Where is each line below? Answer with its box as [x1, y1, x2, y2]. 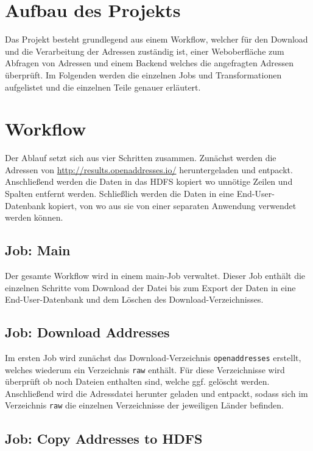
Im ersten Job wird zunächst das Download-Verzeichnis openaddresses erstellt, [5, 351, 301, 363]
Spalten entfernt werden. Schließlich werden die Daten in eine [5, 187, 234, 199]
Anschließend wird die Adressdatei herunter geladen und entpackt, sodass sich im [5, 387, 308, 399]
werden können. [5, 211, 63, 224]
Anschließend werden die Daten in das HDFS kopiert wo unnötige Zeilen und [5, 175, 293, 188]
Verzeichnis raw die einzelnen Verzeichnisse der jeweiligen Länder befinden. [5, 399, 284, 411]
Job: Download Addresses [5, 323, 170, 342]
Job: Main [5, 241, 71, 260]
